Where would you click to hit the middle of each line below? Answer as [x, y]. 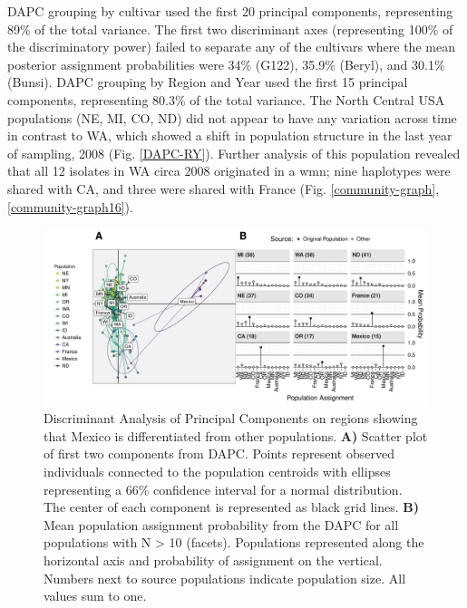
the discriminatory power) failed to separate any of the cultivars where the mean [231, 47]
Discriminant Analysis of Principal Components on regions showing [231, 418]
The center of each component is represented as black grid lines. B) [232, 507]
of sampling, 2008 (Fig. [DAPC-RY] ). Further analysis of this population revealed [234, 153]
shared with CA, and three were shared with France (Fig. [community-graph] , [224, 188]
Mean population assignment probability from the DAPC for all [221, 524]
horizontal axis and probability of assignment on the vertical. [213, 560]
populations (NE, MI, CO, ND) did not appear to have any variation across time [232, 117]
